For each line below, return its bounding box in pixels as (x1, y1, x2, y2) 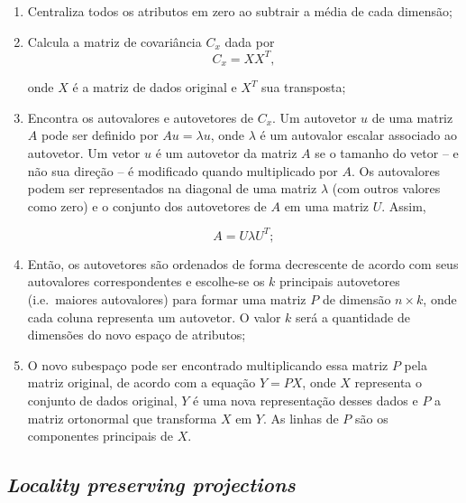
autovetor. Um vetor (27, 143, 141, 162)
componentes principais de (27, 426, 173, 445)
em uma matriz (284, 196, 369, 215)
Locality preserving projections (6, 470, 296, 498)
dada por (224, 32, 275, 51)
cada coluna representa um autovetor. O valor (27, 307, 281, 326)
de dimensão (322, 289, 391, 308)
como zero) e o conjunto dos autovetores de (27, 196, 267, 215)
